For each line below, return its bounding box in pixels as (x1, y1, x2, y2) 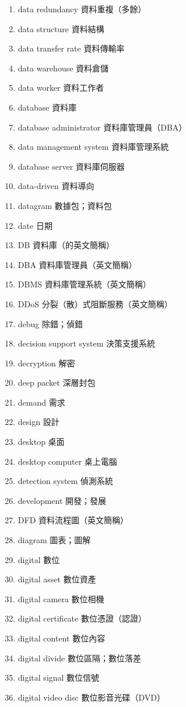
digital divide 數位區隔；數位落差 (17, 651, 141, 664)
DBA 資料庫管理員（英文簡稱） (17, 258, 137, 270)
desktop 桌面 (17, 435, 65, 448)
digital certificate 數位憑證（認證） (17, 612, 146, 624)
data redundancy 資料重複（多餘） (17, 3, 146, 15)
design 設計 (17, 416, 59, 428)
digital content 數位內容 (17, 632, 106, 644)
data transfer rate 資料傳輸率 (17, 42, 125, 54)
